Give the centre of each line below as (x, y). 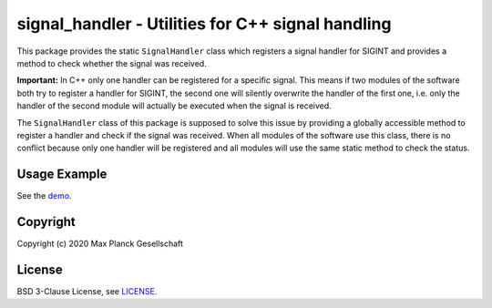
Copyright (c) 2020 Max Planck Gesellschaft (100, 244)
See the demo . (44, 196)
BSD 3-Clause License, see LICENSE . (87, 291)
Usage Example (62, 175)
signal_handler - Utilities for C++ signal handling (204, 24)
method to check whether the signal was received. (112, 63)
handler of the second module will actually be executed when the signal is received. (174, 106)
